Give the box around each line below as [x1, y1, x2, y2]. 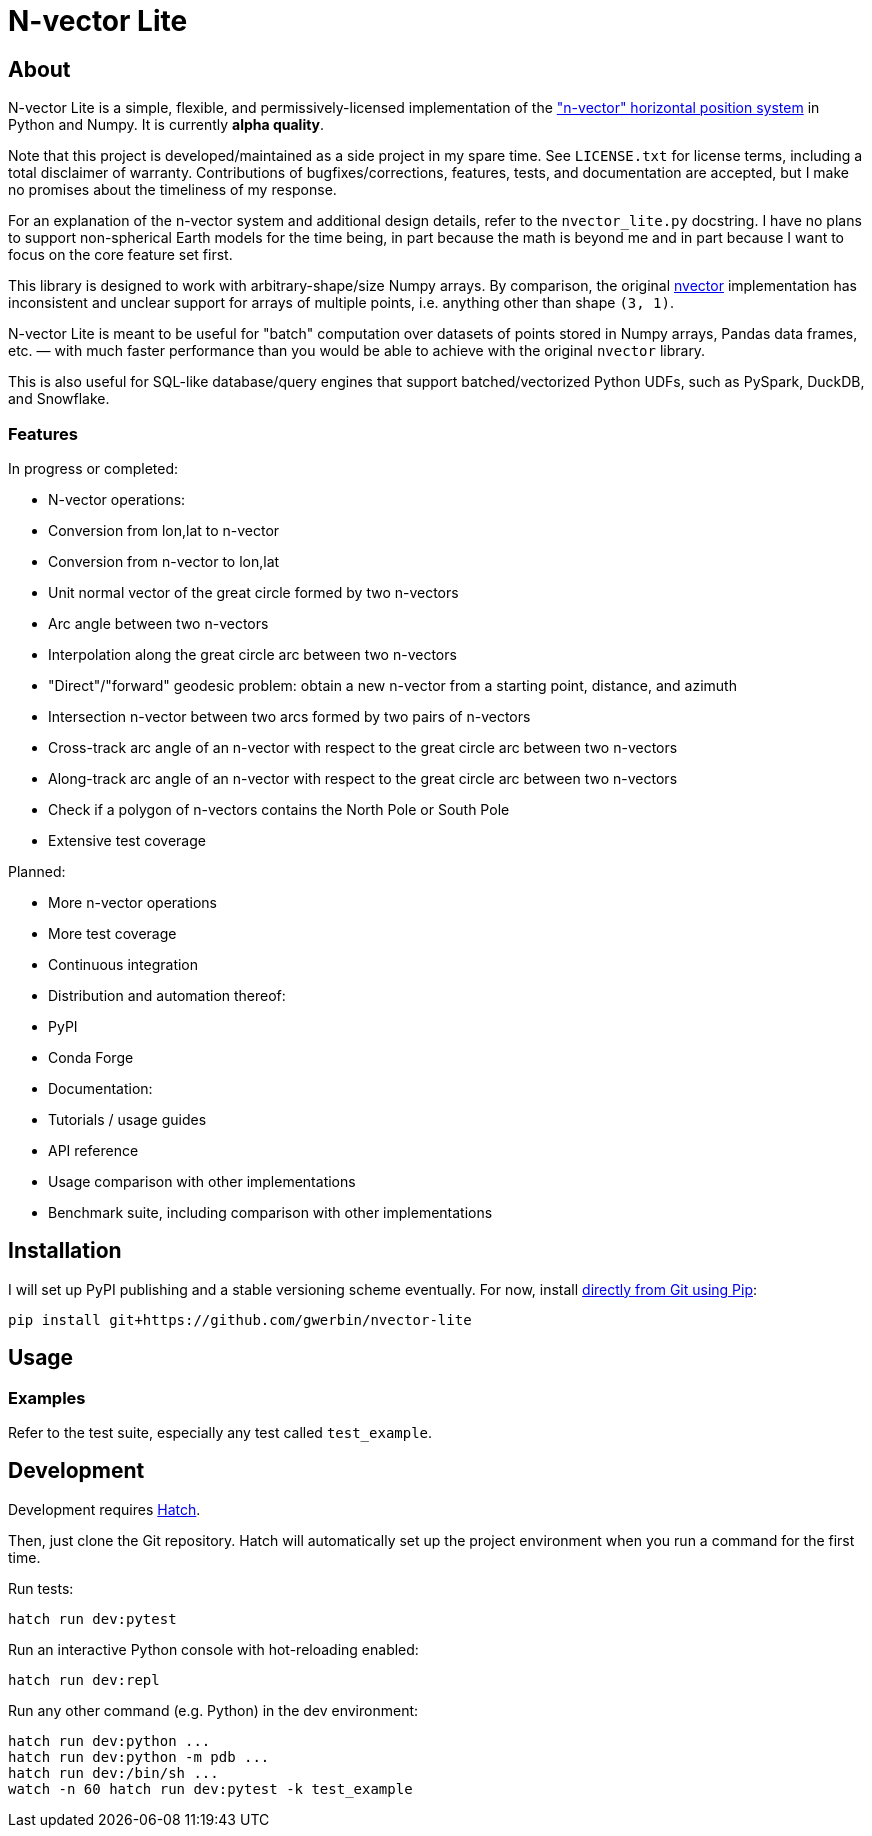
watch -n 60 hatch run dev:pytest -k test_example [8, 1780, 413, 1797]
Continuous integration [48, 955, 199, 973]
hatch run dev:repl [8, 1671, 160, 1688]
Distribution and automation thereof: [48, 986, 286, 1004]
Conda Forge [48, 1048, 134, 1066]
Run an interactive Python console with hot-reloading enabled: [8, 1640, 419, 1658]
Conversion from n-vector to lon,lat [48, 552, 280, 570]
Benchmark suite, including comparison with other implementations [48, 1203, 493, 1221]
